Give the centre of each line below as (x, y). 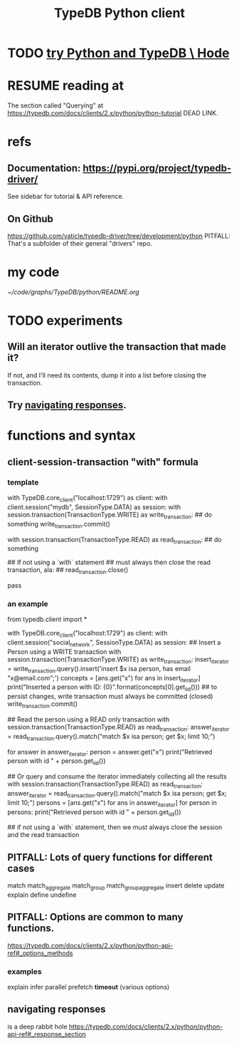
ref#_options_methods (40, 953)
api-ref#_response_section (47, 1034)
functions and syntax (72, 436)
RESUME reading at (66, 86)
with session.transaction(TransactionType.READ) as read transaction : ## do (115, 540)
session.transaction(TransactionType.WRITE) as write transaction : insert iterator (118, 660)
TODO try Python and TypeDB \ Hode (118, 53)
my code (33, 272)
